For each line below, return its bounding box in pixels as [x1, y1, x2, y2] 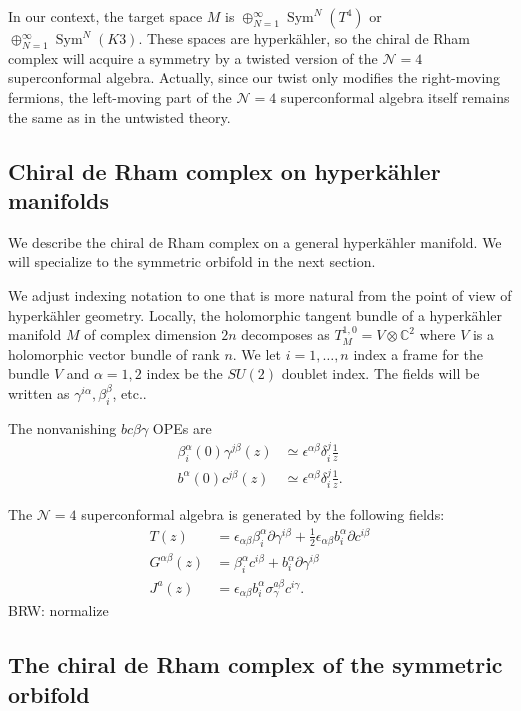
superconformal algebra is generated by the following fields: [81, 504, 445, 525]
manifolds [8, 184, 110, 215]
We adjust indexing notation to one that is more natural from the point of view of [8, 284, 512, 305]
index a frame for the [353, 343, 484, 364]
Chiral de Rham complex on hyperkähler [8, 155, 441, 186]
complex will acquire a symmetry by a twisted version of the [8, 47, 378, 68]
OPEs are [152, 417, 212, 438]
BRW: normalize [8, 600, 109, 621]
